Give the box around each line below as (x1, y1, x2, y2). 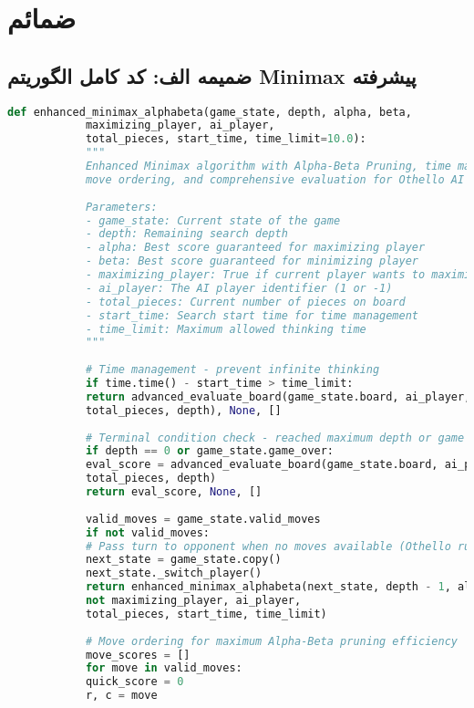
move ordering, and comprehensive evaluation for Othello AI (85, 172, 465, 186)
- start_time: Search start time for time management (85, 308, 419, 322)
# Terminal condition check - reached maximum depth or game (85, 431, 465, 444)
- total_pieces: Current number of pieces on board (85, 295, 406, 308)
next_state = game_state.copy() (85, 553, 282, 567)
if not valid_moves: (85, 526, 210, 539)
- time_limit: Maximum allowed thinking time (85, 322, 366, 336)
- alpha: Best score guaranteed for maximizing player (85, 241, 426, 255)
